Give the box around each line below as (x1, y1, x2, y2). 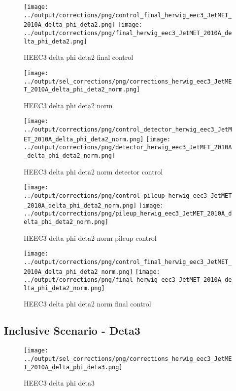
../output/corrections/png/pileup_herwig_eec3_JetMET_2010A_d (24, 210, 232, 217)
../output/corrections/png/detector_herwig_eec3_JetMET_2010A (24, 144, 232, 151)
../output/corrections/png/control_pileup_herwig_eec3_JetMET (24, 192, 232, 199)
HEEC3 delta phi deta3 (24, 378, 95, 388)
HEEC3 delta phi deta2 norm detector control (24, 166, 163, 176)
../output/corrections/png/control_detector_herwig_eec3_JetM (24, 126, 232, 133)
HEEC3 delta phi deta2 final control (24, 52, 134, 62)
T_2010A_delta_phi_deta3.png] (24, 363, 123, 371)
